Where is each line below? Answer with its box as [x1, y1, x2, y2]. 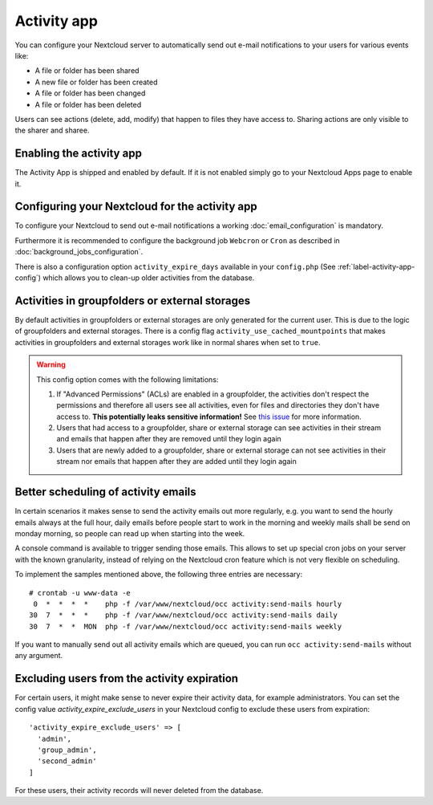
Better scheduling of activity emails [14, 486, 196, 499]
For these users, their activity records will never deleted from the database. [14, 786, 264, 795]
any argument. [14, 651, 63, 661]
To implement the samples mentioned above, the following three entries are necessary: [14, 570, 303, 579]
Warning [36, 360, 66, 369]
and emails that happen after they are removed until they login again [56, 434, 282, 444]
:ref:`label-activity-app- [337, 262, 415, 271]
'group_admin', [37, 745, 97, 754]
